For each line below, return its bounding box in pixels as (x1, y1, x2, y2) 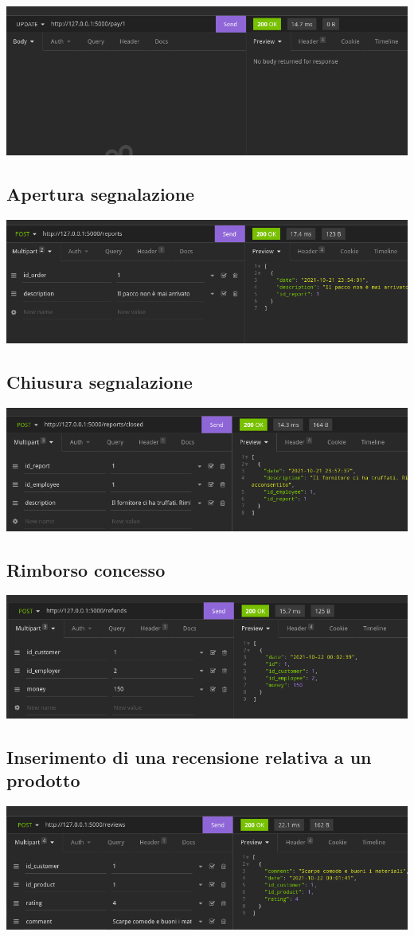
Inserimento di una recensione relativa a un (6, 745, 372, 770)
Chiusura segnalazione (6, 369, 193, 394)
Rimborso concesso (6, 557, 166, 582)
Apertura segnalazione (6, 182, 195, 206)
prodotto (6, 768, 80, 793)
